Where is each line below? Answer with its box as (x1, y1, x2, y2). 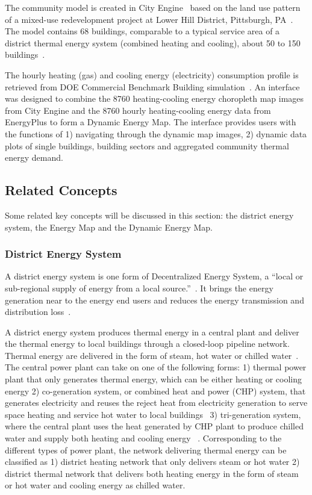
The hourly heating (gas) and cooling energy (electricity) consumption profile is (5, 68, 299, 81)
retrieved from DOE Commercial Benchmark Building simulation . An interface (5, 80, 300, 93)
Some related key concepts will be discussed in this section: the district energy (5, 208, 294, 221)
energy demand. (5, 151, 63, 164)
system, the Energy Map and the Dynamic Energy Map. (5, 220, 213, 233)
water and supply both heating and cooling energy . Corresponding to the (5, 432, 282, 444)
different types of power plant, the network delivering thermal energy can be (5, 443, 287, 456)
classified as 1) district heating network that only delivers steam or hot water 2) (5, 455, 300, 468)
